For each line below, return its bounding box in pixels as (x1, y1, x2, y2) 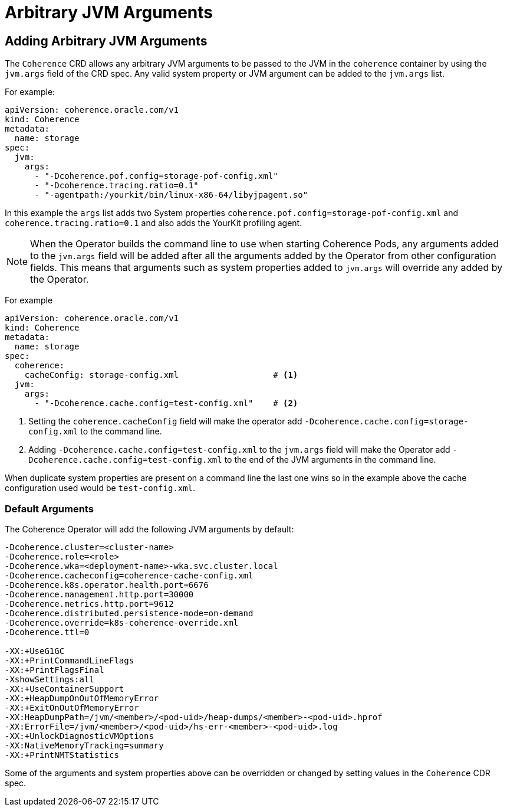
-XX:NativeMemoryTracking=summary (5, 740, 164, 750)
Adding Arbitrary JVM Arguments (5, 33, 208, 48)
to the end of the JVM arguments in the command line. (224, 454, 436, 465)
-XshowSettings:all (5, 674, 94, 684)
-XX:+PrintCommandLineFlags (5, 655, 134, 665)
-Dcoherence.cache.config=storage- (304, 417, 469, 427)
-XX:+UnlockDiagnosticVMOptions (5, 731, 154, 741)
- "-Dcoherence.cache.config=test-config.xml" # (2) (34, 398, 298, 408)
